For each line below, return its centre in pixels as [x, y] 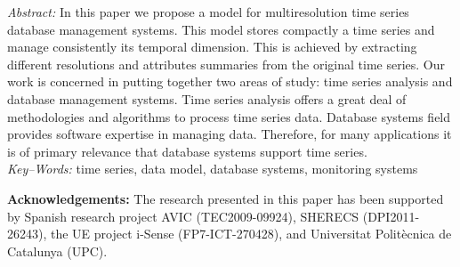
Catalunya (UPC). [57, 251]
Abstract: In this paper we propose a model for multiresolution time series [208, 12]
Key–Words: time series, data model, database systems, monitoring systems [213, 169]
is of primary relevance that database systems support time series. [187, 151]
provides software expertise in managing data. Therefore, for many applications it [230, 134]
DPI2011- [394, 216]
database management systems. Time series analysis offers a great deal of [207, 98]
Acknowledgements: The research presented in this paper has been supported [226, 198]
